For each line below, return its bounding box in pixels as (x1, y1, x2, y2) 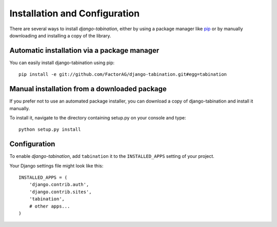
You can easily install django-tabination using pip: (9, 59, 115, 66)
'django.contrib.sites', (29, 189, 92, 195)
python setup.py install (18, 127, 81, 133)
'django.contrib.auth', (29, 182, 89, 188)
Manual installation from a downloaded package (9, 85, 167, 93)
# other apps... (29, 203, 70, 209)
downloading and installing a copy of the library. (9, 32, 111, 38)
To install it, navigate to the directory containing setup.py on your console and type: (9, 114, 186, 120)
